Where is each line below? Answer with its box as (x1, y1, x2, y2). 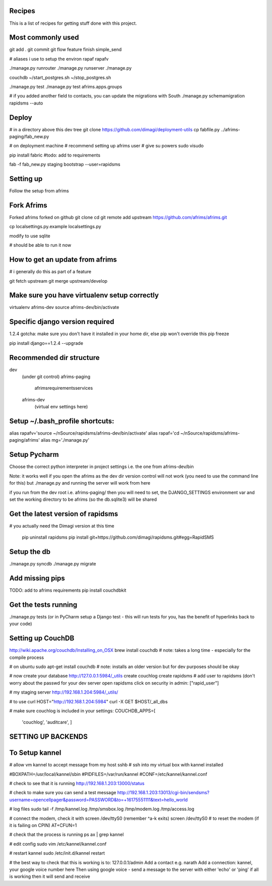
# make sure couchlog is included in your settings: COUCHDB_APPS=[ (9, 708, 156, 714)
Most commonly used (9, 33, 79, 42)
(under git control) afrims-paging (22, 374, 91, 380)
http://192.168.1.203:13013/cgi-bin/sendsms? (117, 790, 210, 796)
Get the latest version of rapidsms (9, 509, 118, 518)
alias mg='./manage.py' (41, 437, 90, 443)
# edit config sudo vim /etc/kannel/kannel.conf (9, 841, 107, 847)
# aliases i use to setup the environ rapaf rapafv (9, 56, 109, 62)
